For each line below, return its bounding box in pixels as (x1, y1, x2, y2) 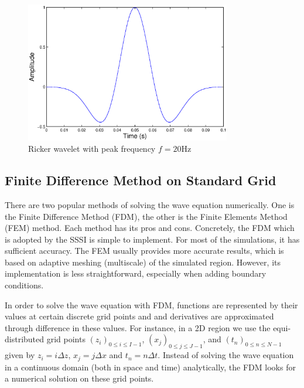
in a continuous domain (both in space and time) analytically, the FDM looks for (5, 360, 296, 373)
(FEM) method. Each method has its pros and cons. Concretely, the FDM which (5, 222, 295, 234)
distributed (5, 333, 45, 345)
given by (5, 349, 35, 361)
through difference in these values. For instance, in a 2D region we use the (5, 321, 271, 333)
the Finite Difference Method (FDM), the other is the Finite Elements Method (5, 210, 288, 222)
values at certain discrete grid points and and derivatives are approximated (5, 310, 274, 322)
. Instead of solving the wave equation (158, 349, 294, 361)
